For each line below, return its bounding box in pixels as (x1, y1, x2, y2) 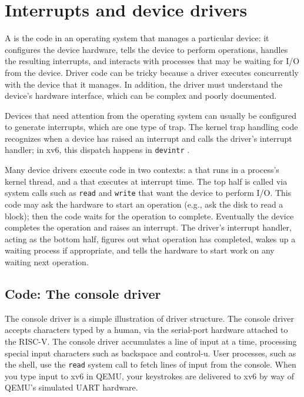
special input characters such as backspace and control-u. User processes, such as (5, 346, 296, 359)
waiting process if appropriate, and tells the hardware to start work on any (5, 244, 275, 256)
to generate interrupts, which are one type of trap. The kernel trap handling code (5, 121, 298, 133)
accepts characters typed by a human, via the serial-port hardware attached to (5, 323, 288, 336)
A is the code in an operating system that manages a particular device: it (5, 32, 269, 44)
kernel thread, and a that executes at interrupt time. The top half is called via (5, 175, 288, 187)
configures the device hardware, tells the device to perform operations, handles (5, 43, 288, 55)
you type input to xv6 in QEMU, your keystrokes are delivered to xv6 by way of (5, 369, 295, 382)
